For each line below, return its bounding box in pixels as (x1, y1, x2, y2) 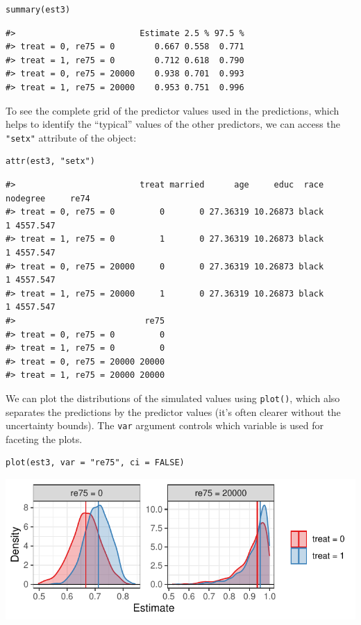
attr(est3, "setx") (6, 156, 95, 167)
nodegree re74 (6, 193, 90, 203)
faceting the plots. (6, 431, 83, 446)
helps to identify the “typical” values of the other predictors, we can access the (6, 117, 340, 131)
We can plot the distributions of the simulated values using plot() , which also (6, 390, 340, 405)
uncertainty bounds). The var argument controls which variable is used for (6, 418, 324, 433)
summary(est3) (6, 5, 71, 15)
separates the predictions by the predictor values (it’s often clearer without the (6, 404, 341, 419)
